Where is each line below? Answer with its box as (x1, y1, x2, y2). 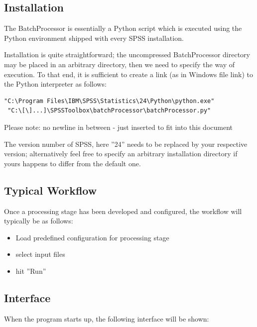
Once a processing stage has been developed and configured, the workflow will (4, 206, 242, 216)
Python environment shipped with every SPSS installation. (4, 32, 184, 43)
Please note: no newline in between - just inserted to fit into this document (4, 121, 233, 132)
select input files (15, 249, 65, 259)
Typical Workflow (4, 182, 97, 198)
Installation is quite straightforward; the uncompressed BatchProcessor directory (4, 49, 250, 60)
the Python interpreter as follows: (4, 79, 107, 89)
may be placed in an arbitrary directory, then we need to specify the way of (4, 59, 235, 69)
